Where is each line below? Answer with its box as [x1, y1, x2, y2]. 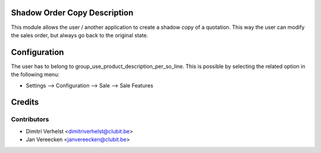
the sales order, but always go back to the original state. [11, 31, 149, 38]
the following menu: [11, 71, 59, 78]
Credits [11, 97, 39, 108]
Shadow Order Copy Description [11, 8, 134, 18]
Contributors [11, 115, 49, 123]
